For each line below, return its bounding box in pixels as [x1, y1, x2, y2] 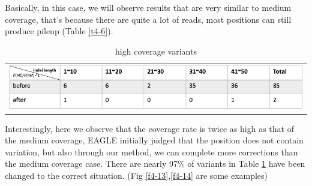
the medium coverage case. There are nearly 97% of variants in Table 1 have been [5, 157, 305, 170]
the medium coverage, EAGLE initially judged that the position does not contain [5, 134, 304, 146]
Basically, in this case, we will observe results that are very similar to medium [5, 1, 292, 13]
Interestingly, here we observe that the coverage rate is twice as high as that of [5, 122, 294, 134]
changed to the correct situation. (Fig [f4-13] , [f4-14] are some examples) [5, 169, 268, 182]
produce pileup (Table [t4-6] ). [5, 25, 113, 37]
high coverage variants [115, 44, 197, 57]
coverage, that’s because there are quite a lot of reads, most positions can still [5, 13, 292, 25]
